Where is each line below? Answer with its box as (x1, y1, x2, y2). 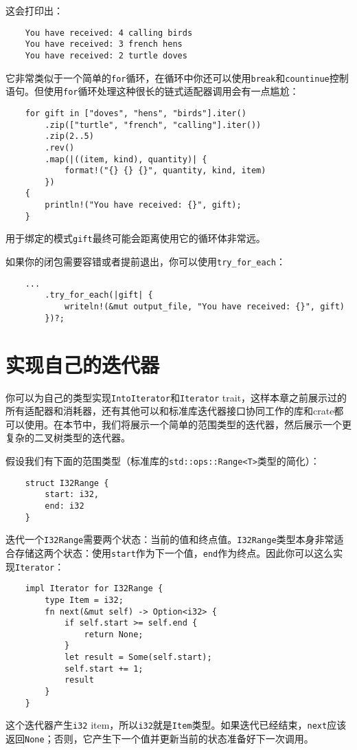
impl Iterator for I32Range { (25, 584, 163, 594)
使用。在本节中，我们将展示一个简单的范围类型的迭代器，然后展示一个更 (24, 417, 352, 431)
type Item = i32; (45, 595, 124, 605)
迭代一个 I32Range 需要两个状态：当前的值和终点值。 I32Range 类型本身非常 (5, 532, 334, 547)
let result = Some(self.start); (64, 652, 212, 663)
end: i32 (45, 500, 84, 511)
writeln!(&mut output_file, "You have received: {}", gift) (64, 302, 345, 312)
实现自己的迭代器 (5, 350, 160, 378)
